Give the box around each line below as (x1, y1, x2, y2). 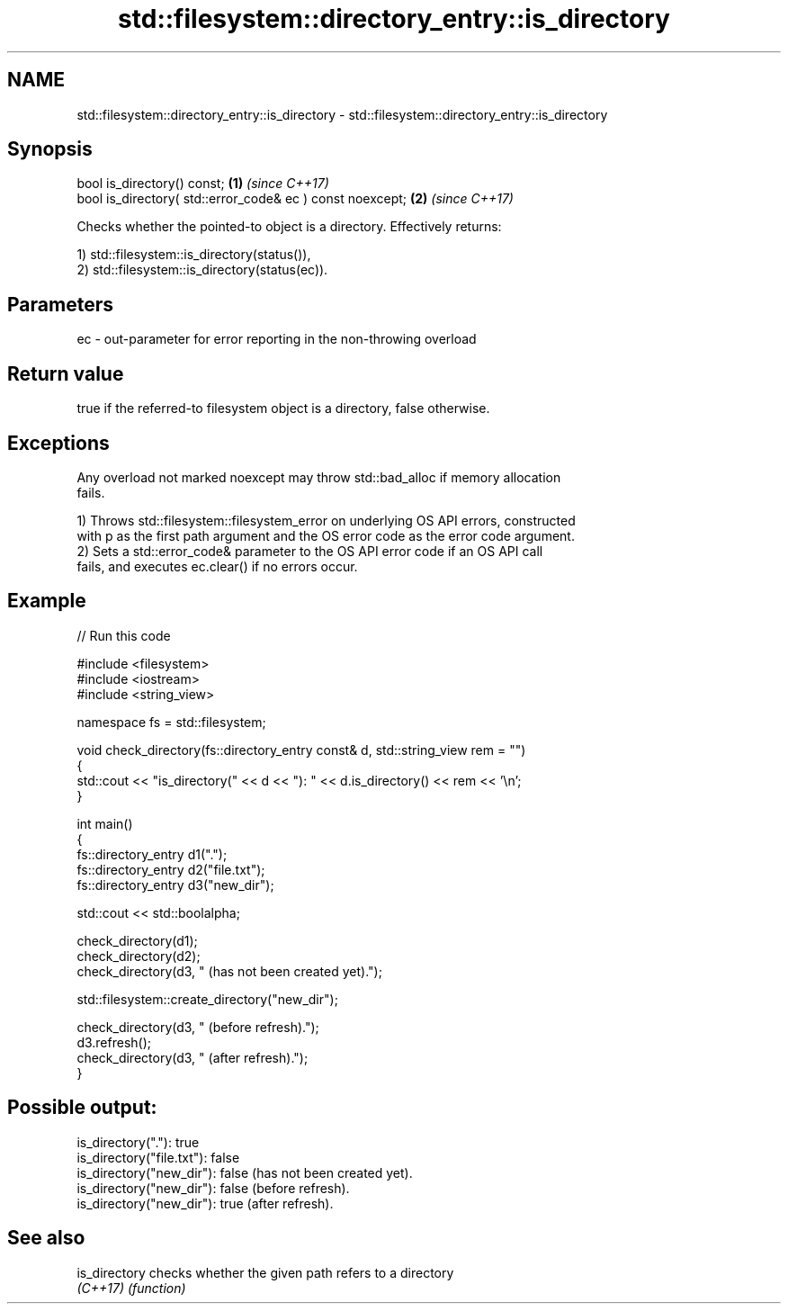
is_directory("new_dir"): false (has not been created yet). (76, 1164, 413, 1181)
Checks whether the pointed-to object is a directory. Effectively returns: (76, 219, 502, 235)
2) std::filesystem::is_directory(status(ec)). (76, 262, 328, 278)
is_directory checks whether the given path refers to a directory (76, 1264, 454, 1280)
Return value (7, 362, 124, 385)
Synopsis (7, 138, 93, 161)
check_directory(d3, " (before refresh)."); (76, 1019, 319, 1035)
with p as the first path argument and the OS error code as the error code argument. (76, 527, 575, 543)
